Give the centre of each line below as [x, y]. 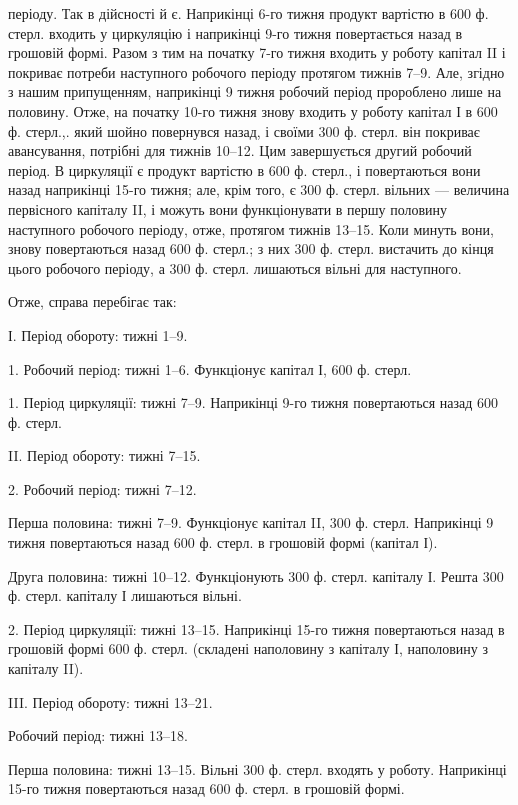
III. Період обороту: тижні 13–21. [110, 701]
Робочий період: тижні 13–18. [98, 735]
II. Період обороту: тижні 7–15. [104, 455]
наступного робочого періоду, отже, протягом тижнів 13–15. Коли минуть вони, [251, 228]
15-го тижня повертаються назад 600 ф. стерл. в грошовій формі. [206, 788]
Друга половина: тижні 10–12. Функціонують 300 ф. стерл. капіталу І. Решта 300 [256, 575]
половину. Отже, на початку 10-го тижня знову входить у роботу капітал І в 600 [253, 110]
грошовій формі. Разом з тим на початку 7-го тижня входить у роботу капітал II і [257, 52]
